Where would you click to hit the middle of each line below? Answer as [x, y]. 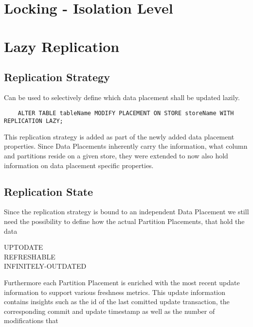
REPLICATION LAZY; [34, 121]
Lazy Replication [62, 46]
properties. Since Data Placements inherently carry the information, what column [126, 146]
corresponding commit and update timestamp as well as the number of [109, 311]
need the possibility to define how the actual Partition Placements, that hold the [124, 221]
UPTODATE [24, 247]
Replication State [49, 191]
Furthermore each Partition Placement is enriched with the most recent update [122, 282]
